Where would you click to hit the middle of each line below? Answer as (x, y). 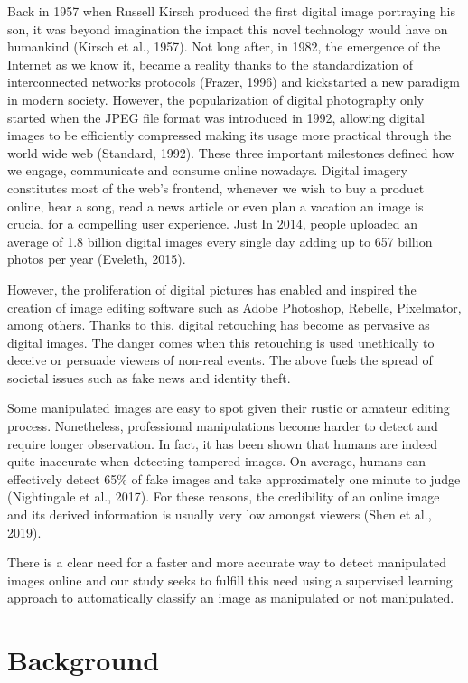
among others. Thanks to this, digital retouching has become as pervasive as (219, 325)
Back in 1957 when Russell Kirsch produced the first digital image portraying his (232, 11)
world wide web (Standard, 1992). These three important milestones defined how (231, 152)
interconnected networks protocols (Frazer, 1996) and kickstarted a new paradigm (234, 82)
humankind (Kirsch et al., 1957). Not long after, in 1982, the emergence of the (224, 47)
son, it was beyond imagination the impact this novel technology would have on (228, 28)
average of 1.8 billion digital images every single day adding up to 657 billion (220, 241)
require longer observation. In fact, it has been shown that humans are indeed (223, 443)
